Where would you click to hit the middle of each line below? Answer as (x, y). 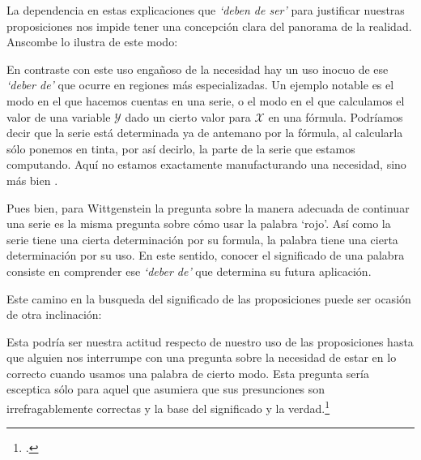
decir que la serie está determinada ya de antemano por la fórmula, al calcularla (205, 133)
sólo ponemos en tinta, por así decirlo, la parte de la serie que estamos (181, 148)
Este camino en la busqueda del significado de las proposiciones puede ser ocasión (209, 298)
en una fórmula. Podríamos (336, 116)
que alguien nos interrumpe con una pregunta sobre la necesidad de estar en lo (202, 357)
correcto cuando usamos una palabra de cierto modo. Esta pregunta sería (188, 373)
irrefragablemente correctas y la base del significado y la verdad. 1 (168, 407)
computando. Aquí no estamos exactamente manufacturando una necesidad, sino (206, 164)
